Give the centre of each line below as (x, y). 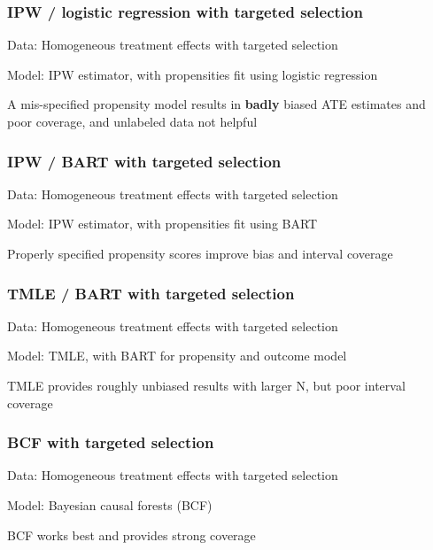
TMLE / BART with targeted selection (151, 293)
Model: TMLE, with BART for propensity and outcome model (177, 356)
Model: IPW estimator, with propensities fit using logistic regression (193, 74)
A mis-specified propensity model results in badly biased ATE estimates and (216, 104)
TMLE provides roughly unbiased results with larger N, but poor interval (206, 385)
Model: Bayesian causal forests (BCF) (110, 505)
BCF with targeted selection (111, 442)
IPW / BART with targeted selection (144, 161)
